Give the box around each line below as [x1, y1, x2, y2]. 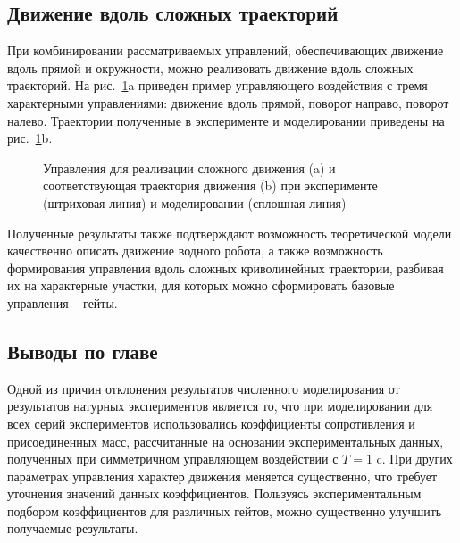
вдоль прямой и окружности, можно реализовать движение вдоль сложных [7, 58, 414, 77]
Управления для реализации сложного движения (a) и [43, 158, 336, 177]
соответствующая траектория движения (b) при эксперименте [43, 176, 378, 195]
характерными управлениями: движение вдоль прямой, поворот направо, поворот [7, 93, 449, 112]
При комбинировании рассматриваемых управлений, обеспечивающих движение [7, 41, 444, 60]
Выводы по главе [7, 337, 158, 364]
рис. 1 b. [7, 129, 53, 147]
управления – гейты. [7, 293, 118, 312]
